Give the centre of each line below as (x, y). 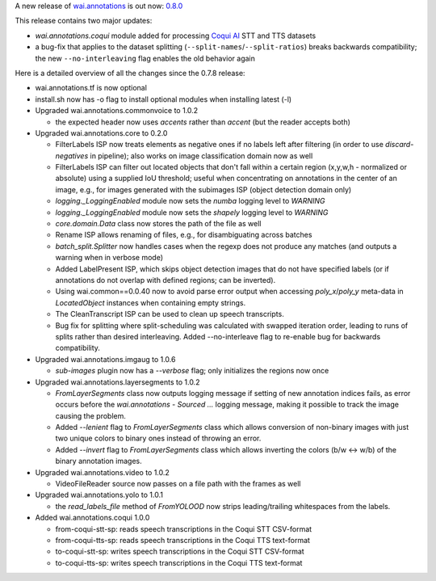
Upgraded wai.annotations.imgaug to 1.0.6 (105, 359)
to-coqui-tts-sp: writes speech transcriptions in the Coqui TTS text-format (179, 562)
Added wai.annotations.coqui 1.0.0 (92, 518)
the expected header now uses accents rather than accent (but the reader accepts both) (203, 122)
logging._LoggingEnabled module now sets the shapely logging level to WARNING (192, 212)
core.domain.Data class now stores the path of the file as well (158, 224)
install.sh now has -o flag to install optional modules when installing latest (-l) (163, 99)
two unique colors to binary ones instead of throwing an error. (158, 438)
